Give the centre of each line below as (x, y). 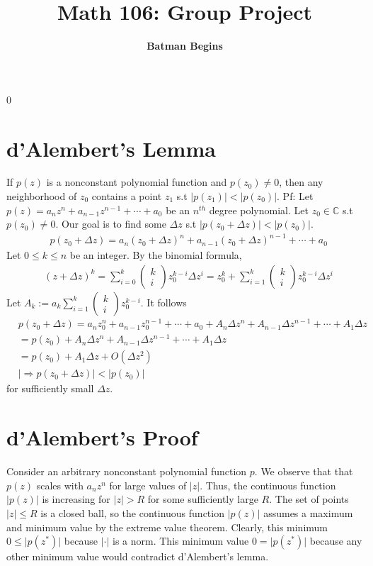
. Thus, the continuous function (268, 485)
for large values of (148, 485)
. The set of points (309, 499)
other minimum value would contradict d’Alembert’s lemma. (138, 556)
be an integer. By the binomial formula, (156, 255)
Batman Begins (185, 46)
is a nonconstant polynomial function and (137, 182)
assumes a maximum (308, 512)
